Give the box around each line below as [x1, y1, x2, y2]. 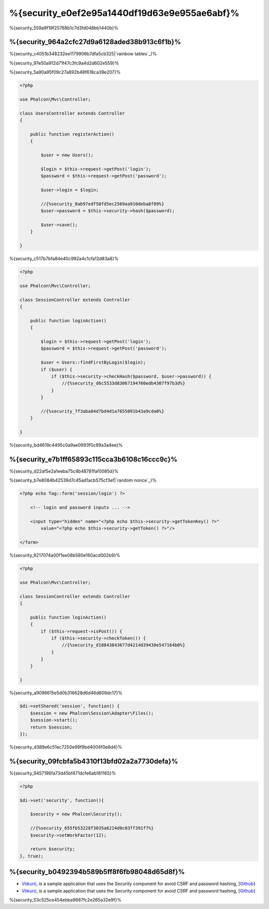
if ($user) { [40, 367, 73, 372]
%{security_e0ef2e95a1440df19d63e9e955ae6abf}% [9, 7, 240, 18]
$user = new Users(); [40, 152, 94, 158]
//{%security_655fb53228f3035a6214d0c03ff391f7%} [30, 825, 154, 831]
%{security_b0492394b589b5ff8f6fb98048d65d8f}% [9, 868, 185, 876]
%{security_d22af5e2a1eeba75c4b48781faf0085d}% [9, 468, 119, 474]
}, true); [19, 853, 44, 859]
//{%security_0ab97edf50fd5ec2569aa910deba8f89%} [40, 201, 164, 207]
